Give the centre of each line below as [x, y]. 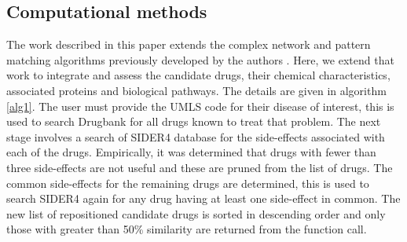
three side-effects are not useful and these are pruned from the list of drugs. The [200, 167]
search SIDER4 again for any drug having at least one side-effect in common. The [203, 198]
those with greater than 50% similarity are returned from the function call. [187, 229]
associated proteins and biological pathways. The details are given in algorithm [196, 90]
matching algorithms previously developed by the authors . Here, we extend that [200, 59]
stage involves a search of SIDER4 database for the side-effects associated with [196, 136]
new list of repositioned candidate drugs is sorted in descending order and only [196, 213]
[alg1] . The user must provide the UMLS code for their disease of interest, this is [200, 106]
